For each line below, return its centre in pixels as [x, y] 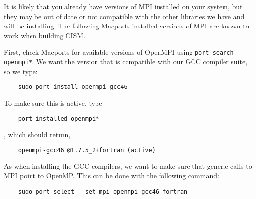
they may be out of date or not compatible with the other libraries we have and [124, 16]
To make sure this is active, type [53, 102]
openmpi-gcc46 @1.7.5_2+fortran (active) [87, 150]
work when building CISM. [45, 35]
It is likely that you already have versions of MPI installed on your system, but [123, 6]
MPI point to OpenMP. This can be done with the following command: [112, 176]
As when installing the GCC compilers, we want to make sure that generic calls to [128, 166]
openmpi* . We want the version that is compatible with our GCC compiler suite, [126, 62]
